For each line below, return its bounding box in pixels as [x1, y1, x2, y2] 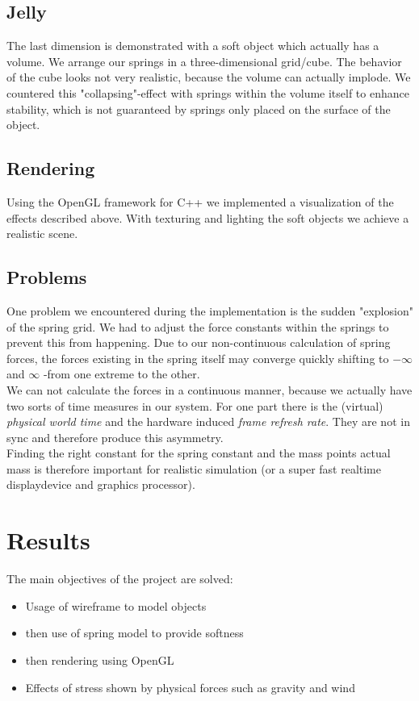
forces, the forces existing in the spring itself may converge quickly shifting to [6, 349, 389, 366]
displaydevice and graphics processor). [6, 476, 195, 493]
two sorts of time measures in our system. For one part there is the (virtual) [6, 397, 383, 414]
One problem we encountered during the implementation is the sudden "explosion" [6, 302, 413, 319]
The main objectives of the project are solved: [6, 570, 233, 587]
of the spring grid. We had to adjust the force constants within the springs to [6, 318, 389, 335]
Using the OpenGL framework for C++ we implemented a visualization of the [6, 193, 394, 210]
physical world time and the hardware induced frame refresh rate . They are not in [6, 413, 410, 430]
